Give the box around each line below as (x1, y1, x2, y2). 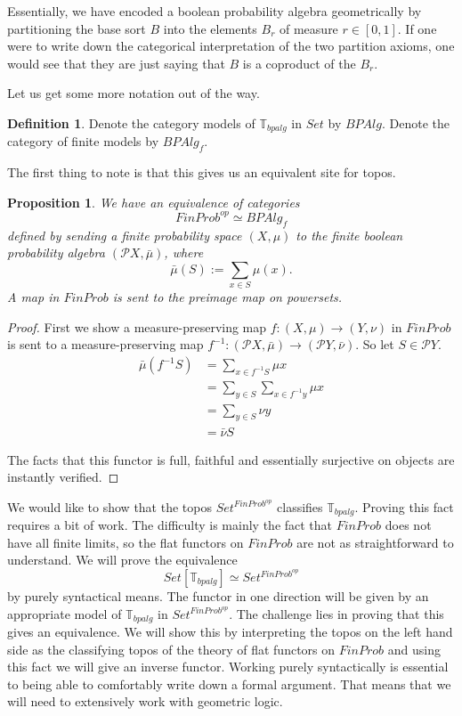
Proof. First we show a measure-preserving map (7, 317, 267, 336)
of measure (280, 19, 338, 37)
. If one (397, 19, 437, 37)
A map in (7, 288, 60, 306)
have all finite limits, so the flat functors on (7, 533, 244, 551)
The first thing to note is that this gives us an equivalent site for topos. (7, 163, 396, 182)
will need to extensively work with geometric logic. (7, 692, 283, 711)
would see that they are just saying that (7, 53, 225, 72)
